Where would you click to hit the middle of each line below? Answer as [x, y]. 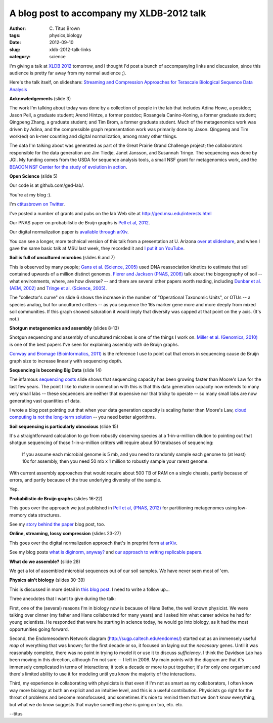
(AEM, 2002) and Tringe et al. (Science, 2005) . [58, 288]
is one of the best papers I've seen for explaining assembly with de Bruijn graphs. [94, 344]
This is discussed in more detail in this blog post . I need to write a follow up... [89, 589]
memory [18, 515]
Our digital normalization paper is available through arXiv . [69, 232]
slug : [15, 49]
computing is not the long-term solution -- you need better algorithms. [83, 417]
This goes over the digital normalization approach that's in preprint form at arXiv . [94, 543]
